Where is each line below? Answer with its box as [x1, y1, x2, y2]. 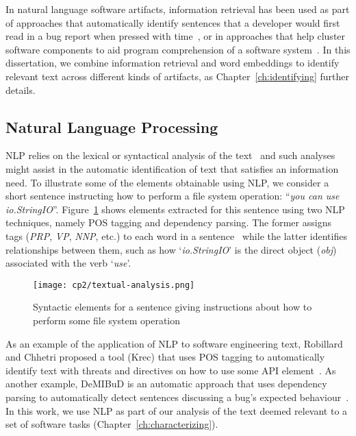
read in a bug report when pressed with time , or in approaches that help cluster [5, 29, 346, 43]
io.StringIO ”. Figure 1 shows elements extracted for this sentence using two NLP [5, 202, 345, 216]
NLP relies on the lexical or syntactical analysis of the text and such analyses [5, 148, 335, 162]
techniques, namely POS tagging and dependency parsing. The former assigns [5, 215, 331, 230]
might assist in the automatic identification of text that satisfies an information [5, 161, 339, 175]
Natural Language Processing [5, 116, 218, 137]
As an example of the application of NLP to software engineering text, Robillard [5, 336, 343, 350]
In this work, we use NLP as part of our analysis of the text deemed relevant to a [5, 403, 348, 417]
